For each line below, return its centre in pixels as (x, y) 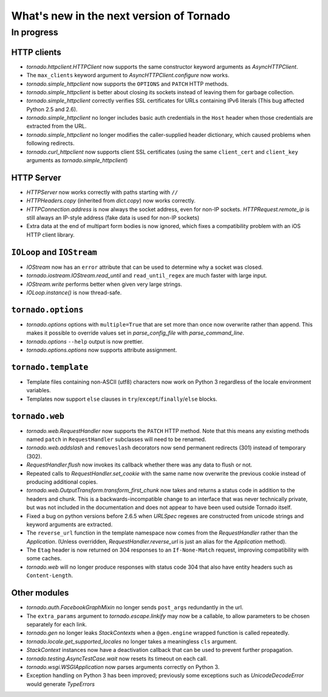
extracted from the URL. (56, 126)
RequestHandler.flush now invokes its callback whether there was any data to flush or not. (139, 465)
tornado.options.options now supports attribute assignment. (102, 350)
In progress (35, 32)
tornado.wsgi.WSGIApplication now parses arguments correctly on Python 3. (123, 667)
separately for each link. (57, 624)
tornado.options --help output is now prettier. (85, 341)
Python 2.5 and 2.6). (52, 109)
